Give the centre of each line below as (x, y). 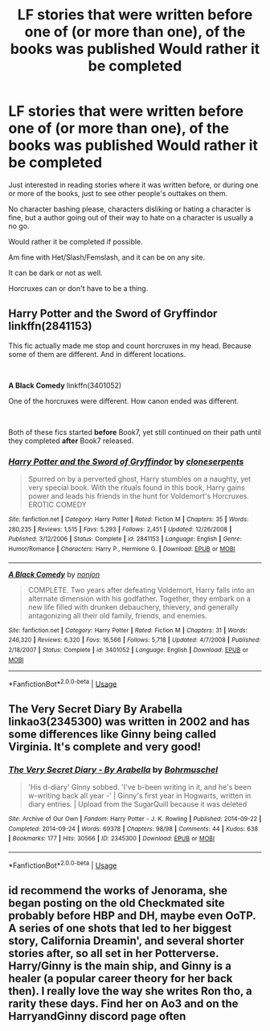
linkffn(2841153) (50, 326)
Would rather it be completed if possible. (76, 241)
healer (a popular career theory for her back (121, 978)
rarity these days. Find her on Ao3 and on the (123, 1004)
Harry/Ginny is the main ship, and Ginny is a (120, 966)
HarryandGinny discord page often (97, 1016)
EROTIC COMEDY (57, 505)
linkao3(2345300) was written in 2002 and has (129, 721)
